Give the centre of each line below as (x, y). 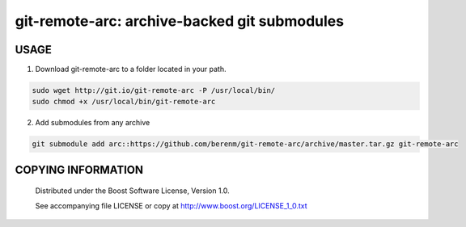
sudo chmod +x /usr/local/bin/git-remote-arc (124, 102)
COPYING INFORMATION (79, 170)
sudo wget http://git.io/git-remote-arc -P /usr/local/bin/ (154, 90)
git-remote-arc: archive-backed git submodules (179, 21)
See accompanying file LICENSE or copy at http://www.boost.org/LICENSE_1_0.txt (171, 205)
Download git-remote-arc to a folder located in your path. (131, 69)
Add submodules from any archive (93, 123)
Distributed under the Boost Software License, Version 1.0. (132, 191)
